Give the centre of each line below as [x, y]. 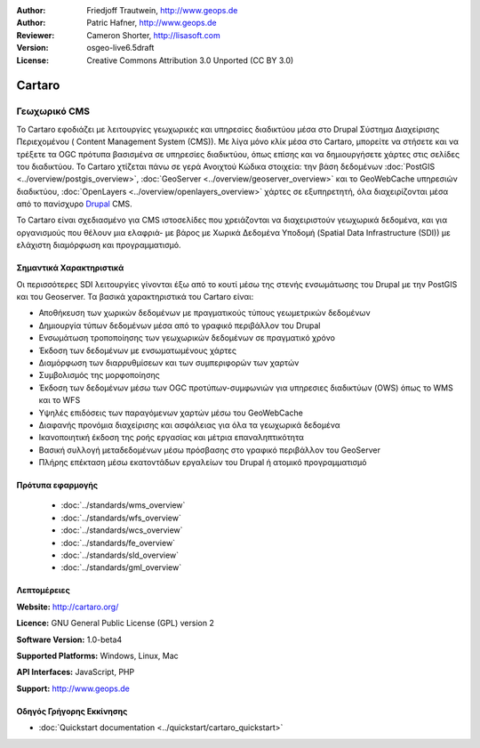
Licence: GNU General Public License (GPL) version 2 [116, 623]
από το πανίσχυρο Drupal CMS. [74, 204]
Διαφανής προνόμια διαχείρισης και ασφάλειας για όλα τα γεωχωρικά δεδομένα [189, 425]
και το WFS [60, 400]
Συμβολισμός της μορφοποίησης [99, 375]
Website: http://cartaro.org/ [68, 607]
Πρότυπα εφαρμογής [57, 486]
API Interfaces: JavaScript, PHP [76, 672]
